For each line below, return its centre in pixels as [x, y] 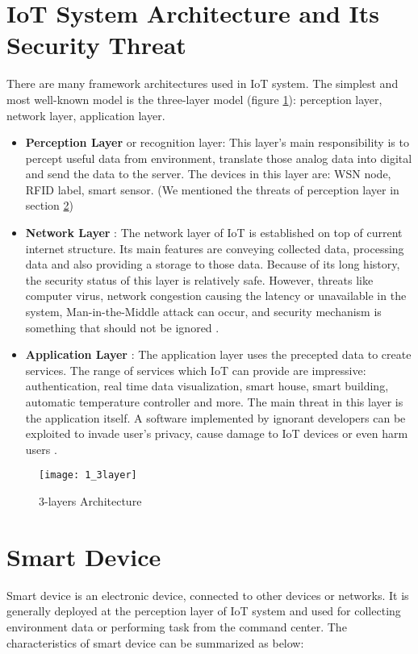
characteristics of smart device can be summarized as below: [155, 642]
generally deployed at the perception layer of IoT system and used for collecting [204, 611]
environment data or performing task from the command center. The [177, 626]
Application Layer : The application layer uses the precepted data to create [218, 354]
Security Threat [96, 45]
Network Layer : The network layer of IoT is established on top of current [214, 233]
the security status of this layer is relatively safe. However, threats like [199, 279]
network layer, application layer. [86, 115]
